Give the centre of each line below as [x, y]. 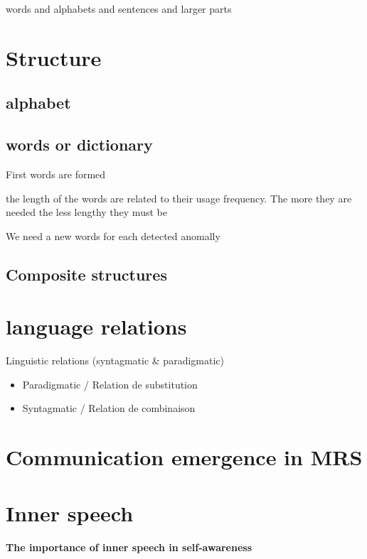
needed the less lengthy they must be [86, 212]
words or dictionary [79, 145]
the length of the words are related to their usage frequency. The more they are [179, 198]
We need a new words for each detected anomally [113, 235]
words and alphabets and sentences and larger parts [119, 9]
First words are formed [56, 174]
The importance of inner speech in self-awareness [129, 547]
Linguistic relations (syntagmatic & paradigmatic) [115, 360]
